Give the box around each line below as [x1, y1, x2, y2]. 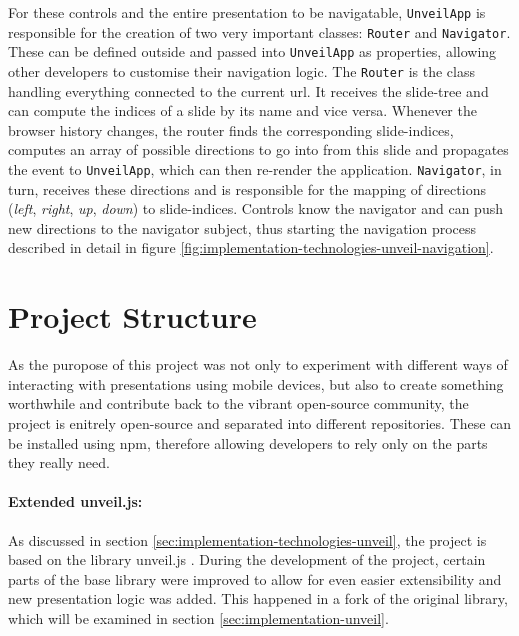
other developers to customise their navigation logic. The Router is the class [8, 60, 475, 81]
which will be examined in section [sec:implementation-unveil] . [8, 607, 389, 628]
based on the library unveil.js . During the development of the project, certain [8, 549, 486, 570]
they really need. [8, 452, 110, 473]
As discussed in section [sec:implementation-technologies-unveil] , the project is [8, 529, 487, 550]
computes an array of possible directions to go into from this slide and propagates [8, 139, 509, 160]
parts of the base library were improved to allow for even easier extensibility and [8, 568, 502, 589]
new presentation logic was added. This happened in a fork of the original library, [8, 588, 508, 609]
